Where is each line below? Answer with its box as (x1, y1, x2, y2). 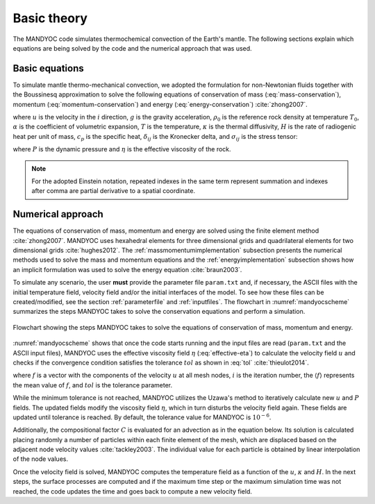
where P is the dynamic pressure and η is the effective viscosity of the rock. (12, 145, 232, 153)
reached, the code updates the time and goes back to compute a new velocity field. (12, 487, 253, 496)
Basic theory (12, 10, 88, 26)
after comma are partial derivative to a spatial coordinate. (31, 187, 196, 195)
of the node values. (12, 455, 69, 463)
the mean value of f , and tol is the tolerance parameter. (12, 380, 173, 389)
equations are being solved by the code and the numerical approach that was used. (12, 44, 253, 52)
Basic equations (12, 62, 84, 74)
